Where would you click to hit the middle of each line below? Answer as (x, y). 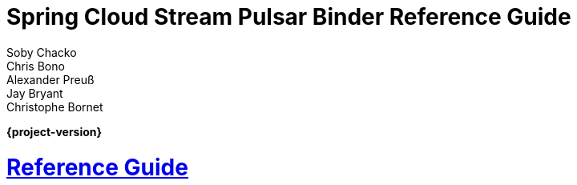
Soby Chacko (42, 52)
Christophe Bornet (55, 107)
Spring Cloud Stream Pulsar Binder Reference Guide (289, 17)
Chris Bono (36, 66)
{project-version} (54, 131)
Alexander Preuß (50, 79)
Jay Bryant (35, 93)
